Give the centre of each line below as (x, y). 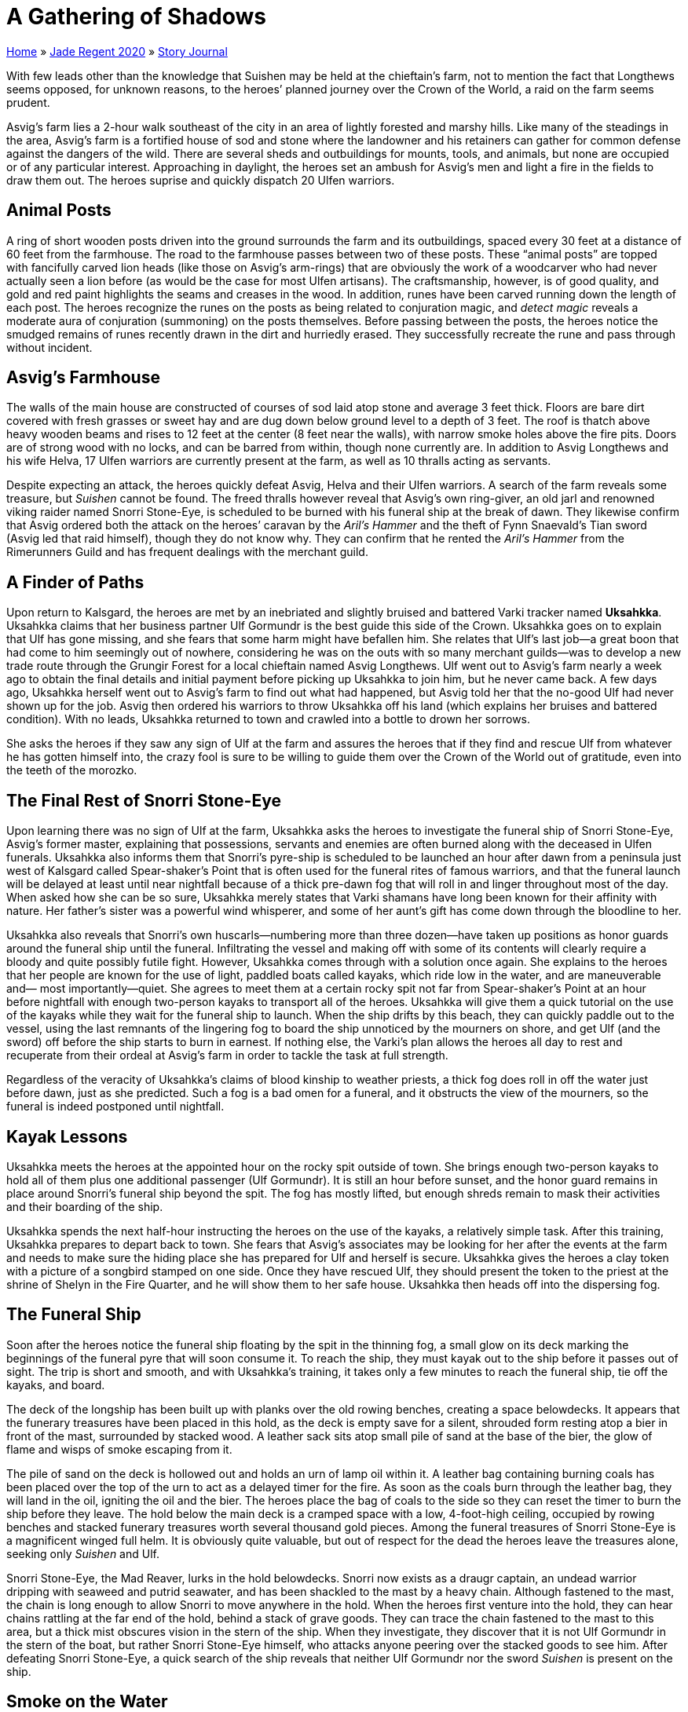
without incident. (49, 347)
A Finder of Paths (75, 582)
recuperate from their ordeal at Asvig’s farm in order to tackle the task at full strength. (227, 1055)
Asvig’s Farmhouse (83, 378)
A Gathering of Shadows (136, 16)
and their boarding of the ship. (85, 1206)
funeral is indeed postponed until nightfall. (115, 1107)
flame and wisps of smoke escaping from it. (119, 1449)
